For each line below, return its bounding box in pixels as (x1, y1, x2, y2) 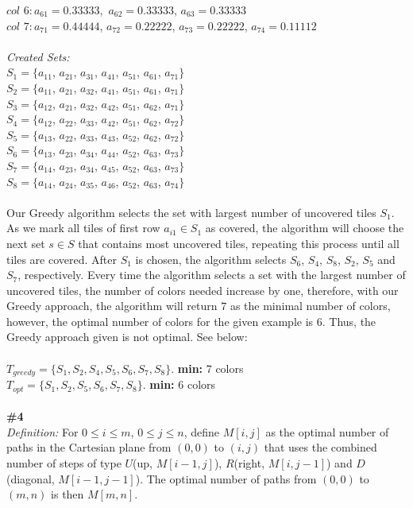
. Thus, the (322, 312, 376, 329)
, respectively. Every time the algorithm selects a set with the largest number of (17, 266, 406, 283)
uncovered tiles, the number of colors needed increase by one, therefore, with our (6, 281, 399, 298)
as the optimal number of (265, 423, 389, 440)
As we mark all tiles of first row (6, 219, 160, 236)
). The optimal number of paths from (135, 470, 317, 487)
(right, (234, 454, 265, 471)
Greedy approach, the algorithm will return (6, 297, 218, 314)
